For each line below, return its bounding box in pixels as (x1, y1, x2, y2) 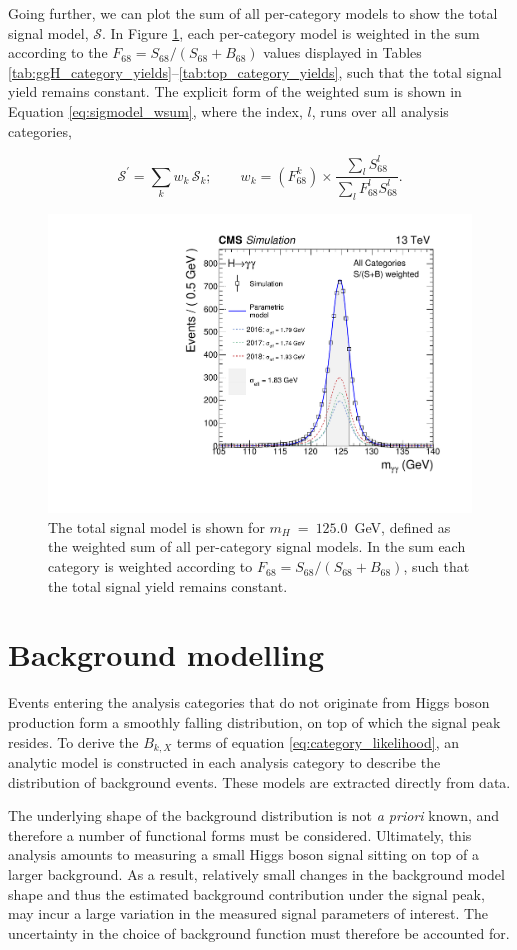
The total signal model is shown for (48, 516, 265, 537)
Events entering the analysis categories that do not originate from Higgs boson (8, 692, 490, 713)
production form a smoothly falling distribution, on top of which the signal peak (8, 711, 501, 732)
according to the (8, 42, 108, 63)
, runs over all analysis (311, 100, 449, 121)
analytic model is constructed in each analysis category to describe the (8, 752, 441, 773)
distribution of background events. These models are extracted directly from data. (8, 771, 511, 792)
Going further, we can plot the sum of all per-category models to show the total (8, 3, 498, 23)
